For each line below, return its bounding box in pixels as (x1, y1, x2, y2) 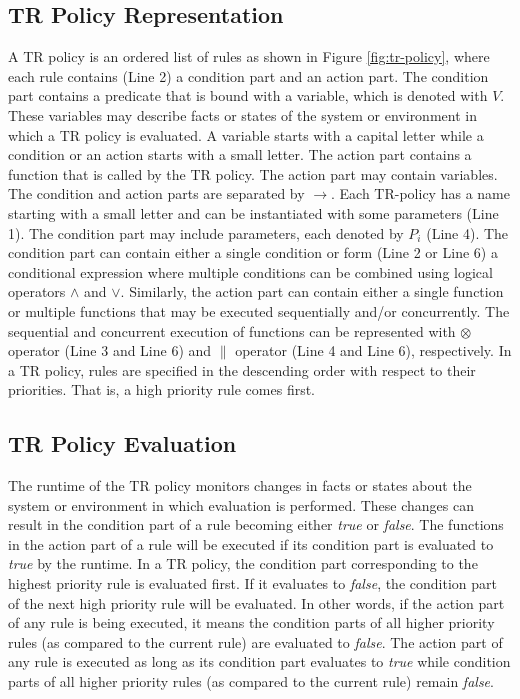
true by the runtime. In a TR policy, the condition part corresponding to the (8, 553, 478, 574)
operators (8, 281, 66, 302)
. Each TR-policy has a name (331, 183, 510, 204)
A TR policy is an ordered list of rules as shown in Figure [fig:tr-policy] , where (8, 46, 490, 67)
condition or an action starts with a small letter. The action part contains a (8, 144, 472, 165)
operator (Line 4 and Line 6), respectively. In (235, 340, 512, 361)
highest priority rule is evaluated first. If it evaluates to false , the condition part (8, 573, 497, 594)
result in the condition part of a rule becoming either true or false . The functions (8, 514, 504, 535)
